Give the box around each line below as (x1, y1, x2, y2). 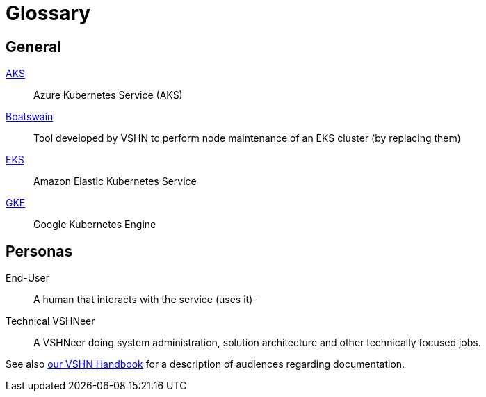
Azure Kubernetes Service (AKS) (33, 89, 183, 102)
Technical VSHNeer (6, 315, 95, 327)
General (6, 38, 62, 56)
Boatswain (6, 111, 54, 123)
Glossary (6, 1, 91, 25)
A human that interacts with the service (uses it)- (33, 293, 257, 306)
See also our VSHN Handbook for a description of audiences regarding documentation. (6, 358, 405, 371)
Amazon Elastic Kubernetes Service (33, 175, 197, 188)
